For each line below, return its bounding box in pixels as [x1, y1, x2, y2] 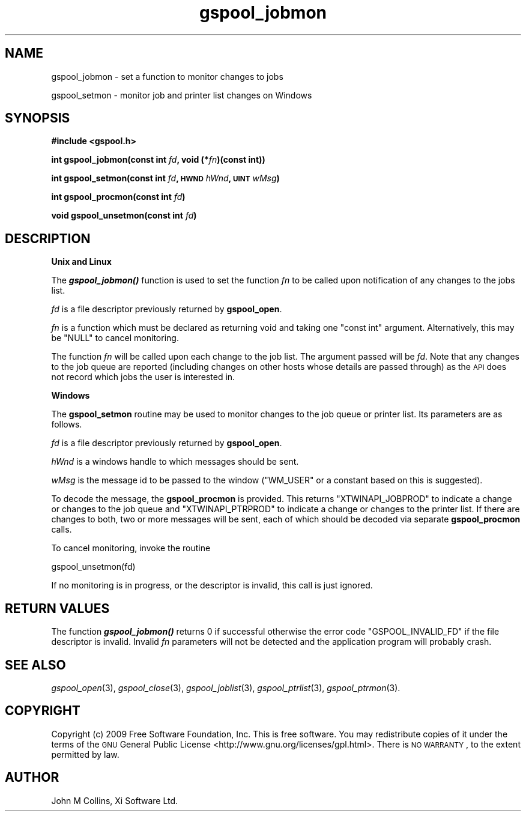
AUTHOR [5, 770, 59, 785]
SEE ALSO [5, 657, 66, 672]
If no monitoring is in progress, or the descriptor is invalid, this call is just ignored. [51, 580, 373, 591]
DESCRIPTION [5, 231, 91, 246]
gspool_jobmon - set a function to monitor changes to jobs [51, 71, 283, 82]
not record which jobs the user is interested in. [51, 372, 235, 382]
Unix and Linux [51, 256, 112, 267]
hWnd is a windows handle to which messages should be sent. [51, 456, 299, 467]
